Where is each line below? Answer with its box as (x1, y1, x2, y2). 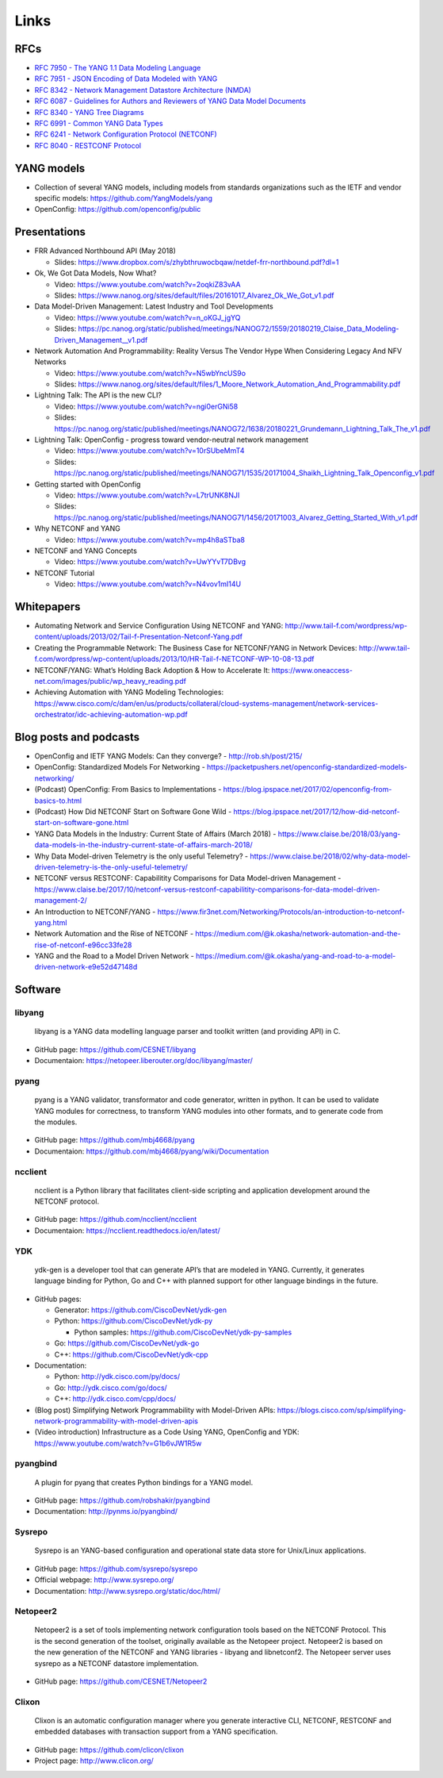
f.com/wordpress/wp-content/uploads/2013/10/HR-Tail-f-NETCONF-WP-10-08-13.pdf (34, 655, 315, 664)
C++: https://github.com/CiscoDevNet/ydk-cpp (54, 1350, 209, 1359)
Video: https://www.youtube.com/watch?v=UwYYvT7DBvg (54, 557, 246, 566)
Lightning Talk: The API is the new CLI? (34, 390, 162, 400)
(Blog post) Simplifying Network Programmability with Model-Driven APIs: (34, 1405, 276, 1415)
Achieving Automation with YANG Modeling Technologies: (34, 687, 224, 697)
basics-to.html (34, 796, 82, 805)
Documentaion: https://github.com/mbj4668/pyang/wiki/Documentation (34, 1146, 269, 1156)
